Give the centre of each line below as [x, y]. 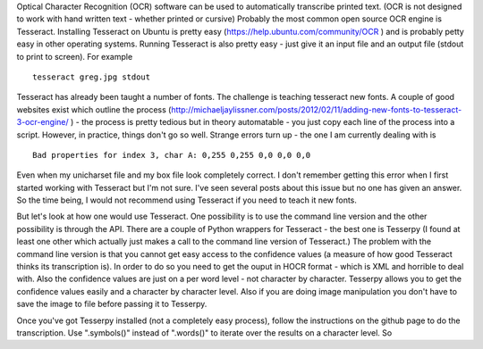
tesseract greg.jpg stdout [92, 77]
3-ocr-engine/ [42, 122]
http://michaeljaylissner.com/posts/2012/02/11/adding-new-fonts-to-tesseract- [317, 109]
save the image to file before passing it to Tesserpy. [112, 304]
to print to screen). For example [75, 56]
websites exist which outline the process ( [94, 109]
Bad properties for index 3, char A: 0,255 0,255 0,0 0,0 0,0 [172, 155]
